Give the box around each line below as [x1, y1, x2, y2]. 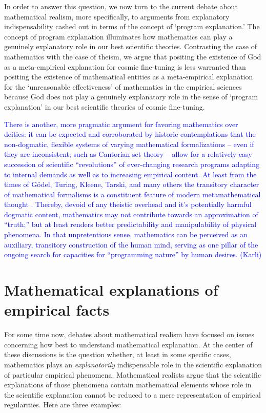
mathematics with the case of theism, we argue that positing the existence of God [4, 51, 261, 61]
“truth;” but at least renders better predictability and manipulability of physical [4, 219, 257, 230]
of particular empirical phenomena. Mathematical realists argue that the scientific [4, 369, 261, 380]
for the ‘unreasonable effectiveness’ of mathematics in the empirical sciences [4, 81, 242, 92]
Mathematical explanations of [4, 279, 218, 300]
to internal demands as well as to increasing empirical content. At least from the [4, 169, 257, 179]
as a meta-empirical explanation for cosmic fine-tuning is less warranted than [4, 61, 246, 72]
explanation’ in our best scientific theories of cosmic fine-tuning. [4, 101, 205, 112]
